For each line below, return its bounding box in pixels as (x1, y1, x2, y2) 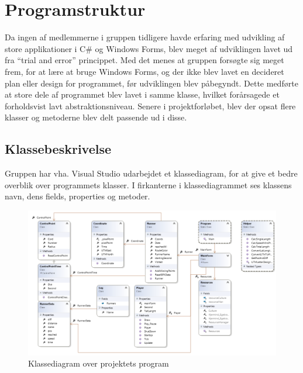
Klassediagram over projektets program (28, 357, 169, 369)
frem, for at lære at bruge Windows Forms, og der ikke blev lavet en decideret (5, 65, 284, 77)
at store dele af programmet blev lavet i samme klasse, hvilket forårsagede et (5, 88, 280, 101)
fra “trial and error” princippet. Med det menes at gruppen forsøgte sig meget (5, 54, 284, 66)
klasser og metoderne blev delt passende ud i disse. (5, 111, 187, 123)
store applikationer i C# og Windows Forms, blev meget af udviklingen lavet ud (5, 42, 293, 54)
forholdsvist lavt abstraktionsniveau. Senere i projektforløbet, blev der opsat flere (5, 99, 296, 112)
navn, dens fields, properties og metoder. (5, 190, 150, 202)
